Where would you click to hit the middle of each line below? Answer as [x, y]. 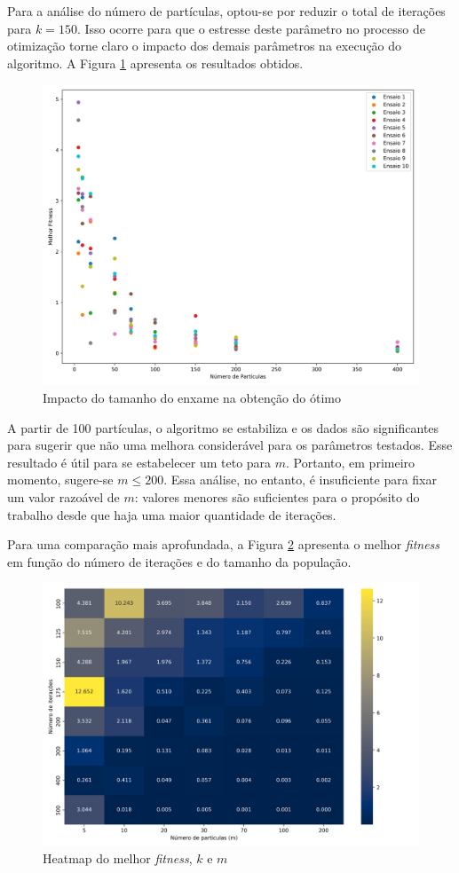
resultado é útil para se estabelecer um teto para [139, 462]
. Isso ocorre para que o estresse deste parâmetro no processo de [251, 28]
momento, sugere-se [60, 480]
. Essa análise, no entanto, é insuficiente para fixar [300, 480]
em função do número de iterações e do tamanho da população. [179, 561]
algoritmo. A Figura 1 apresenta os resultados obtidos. [155, 63]
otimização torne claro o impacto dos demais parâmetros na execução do [205, 46]
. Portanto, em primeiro [351, 462]
